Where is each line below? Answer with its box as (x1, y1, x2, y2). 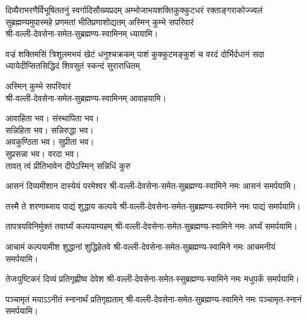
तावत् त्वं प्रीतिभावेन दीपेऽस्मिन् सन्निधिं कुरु (5, 159, 131, 171)
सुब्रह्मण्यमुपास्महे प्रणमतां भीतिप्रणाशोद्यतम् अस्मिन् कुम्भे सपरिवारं (5, 15, 194, 28)
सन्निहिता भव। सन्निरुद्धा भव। (5, 123, 94, 136)
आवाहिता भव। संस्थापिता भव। (5, 112, 100, 124)
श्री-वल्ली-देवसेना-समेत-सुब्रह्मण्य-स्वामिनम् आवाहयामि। (5, 91, 166, 104)
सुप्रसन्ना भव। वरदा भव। (5, 147, 80, 159)
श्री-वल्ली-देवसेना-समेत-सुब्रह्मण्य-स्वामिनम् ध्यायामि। (5, 27, 158, 40)
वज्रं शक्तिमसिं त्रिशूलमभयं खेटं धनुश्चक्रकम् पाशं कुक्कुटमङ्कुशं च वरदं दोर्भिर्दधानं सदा (5, 47, 264, 60)
